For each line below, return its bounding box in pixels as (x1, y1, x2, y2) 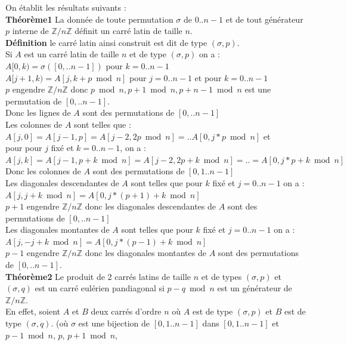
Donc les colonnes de (5, 165, 81, 177)
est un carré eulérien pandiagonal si (35, 282, 165, 294)
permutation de (5, 94, 62, 107)
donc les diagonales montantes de (85, 247, 206, 259)
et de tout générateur (225, 13, 303, 25)
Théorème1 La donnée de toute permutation (5, 13, 173, 25)
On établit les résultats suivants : (5, 1, 126, 13)
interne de (12, 24, 49, 37)
